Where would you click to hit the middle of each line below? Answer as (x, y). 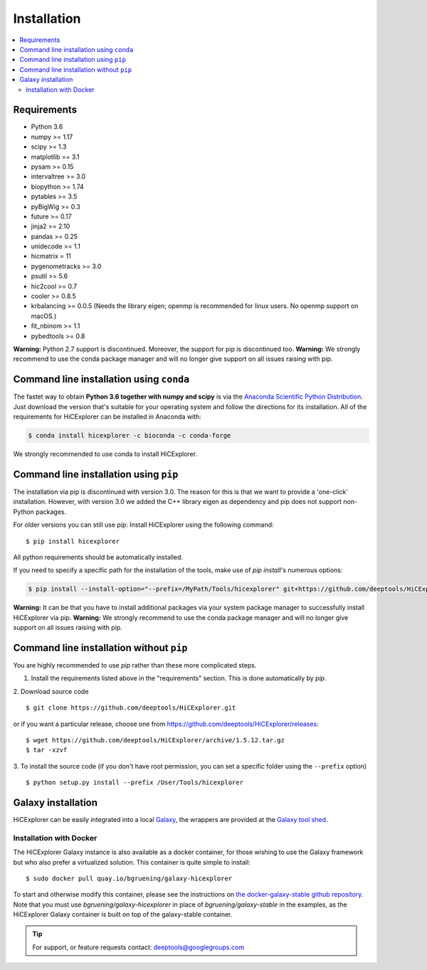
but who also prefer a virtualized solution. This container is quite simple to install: (132, 862)
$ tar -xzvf (47, 750)
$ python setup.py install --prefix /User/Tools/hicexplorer (135, 782)
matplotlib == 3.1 (55, 157)
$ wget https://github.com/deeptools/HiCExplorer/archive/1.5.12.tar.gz (155, 740)
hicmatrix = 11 (51, 256)
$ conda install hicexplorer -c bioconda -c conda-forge (130, 436)
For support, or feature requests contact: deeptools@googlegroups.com (138, 947)
